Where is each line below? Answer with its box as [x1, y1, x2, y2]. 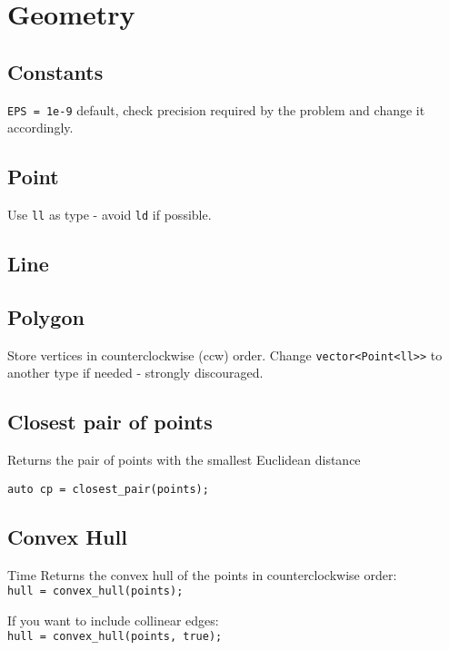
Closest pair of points [7, 408, 213, 436]
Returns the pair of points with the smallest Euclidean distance [7, 450, 361, 469]
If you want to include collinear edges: [7, 610, 219, 629]
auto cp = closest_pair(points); [7, 482, 209, 496]
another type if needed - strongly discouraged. [7, 363, 264, 382]
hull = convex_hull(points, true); [7, 630, 223, 644]
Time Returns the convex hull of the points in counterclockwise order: [7, 565, 397, 584]
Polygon [7, 302, 85, 330]
